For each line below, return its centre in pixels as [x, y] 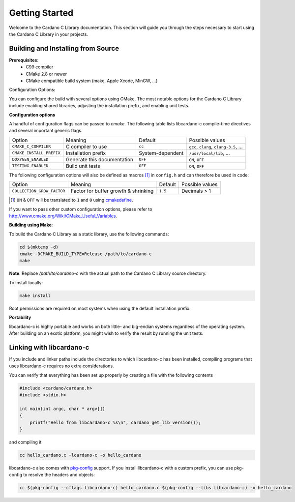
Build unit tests [83, 166]
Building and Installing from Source [64, 48]
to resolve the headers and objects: [59, 475]
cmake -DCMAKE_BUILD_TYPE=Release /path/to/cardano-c [86, 254]
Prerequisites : [24, 60]
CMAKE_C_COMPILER [31, 147]
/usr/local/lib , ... [209, 153]
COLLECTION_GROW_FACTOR [39, 191]
